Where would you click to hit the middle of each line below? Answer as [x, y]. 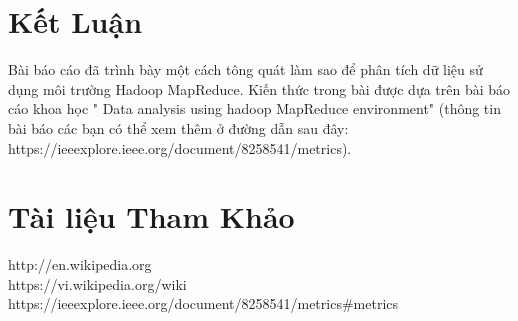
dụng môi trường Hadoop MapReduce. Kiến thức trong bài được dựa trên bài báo [259, 88]
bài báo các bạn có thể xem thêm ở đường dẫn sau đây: [178, 127]
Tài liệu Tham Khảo [151, 216]
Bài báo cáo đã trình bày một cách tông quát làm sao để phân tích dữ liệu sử [245, 69]
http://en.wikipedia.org [80, 264]
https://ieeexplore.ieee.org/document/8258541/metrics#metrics [203, 303]
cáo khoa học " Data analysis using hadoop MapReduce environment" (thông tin [254, 108]
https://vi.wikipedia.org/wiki [97, 283]
